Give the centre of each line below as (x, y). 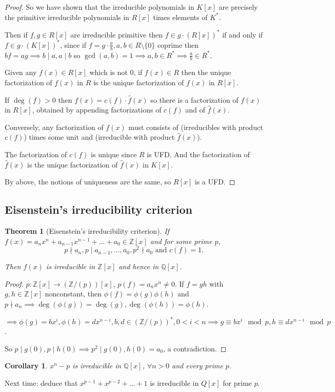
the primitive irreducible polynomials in (67, 17)
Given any (21, 72)
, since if (73, 44)
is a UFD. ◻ (215, 182)
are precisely (238, 7)
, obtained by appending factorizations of (97, 110)
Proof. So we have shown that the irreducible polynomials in (100, 7)
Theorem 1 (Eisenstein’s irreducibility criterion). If (87, 230)
